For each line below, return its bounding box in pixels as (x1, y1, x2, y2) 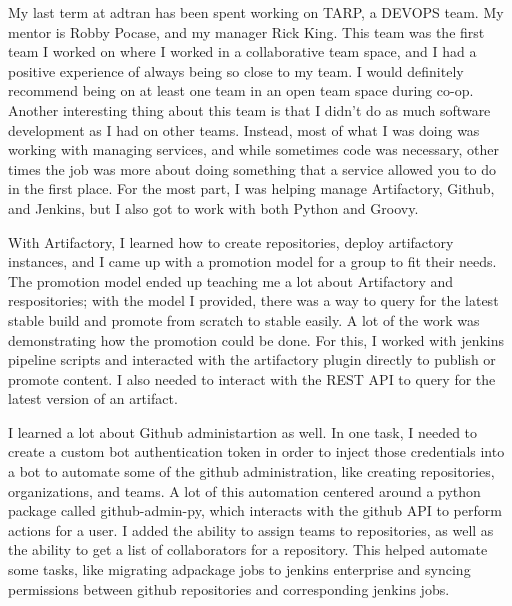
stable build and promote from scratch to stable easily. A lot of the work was (8, 309, 480, 330)
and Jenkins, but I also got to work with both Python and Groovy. (8, 197, 419, 218)
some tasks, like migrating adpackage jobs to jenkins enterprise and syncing (8, 559, 471, 580)
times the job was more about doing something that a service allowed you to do (8, 158, 497, 179)
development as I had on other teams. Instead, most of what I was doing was (8, 119, 480, 140)
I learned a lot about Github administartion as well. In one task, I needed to (8, 421, 478, 442)
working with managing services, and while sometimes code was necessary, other (8, 139, 500, 160)
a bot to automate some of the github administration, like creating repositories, (8, 461, 495, 482)
